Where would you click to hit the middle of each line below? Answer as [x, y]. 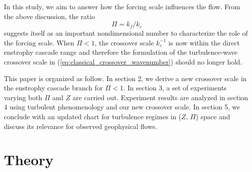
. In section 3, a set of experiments [175, 88]
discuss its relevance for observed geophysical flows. [81, 126]
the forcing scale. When [39, 42]
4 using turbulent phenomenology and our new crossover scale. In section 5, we [122, 107]
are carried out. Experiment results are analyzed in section [160, 97]
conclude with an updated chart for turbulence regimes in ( [93, 116]
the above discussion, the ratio [50, 16]
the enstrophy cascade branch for [53, 88]
